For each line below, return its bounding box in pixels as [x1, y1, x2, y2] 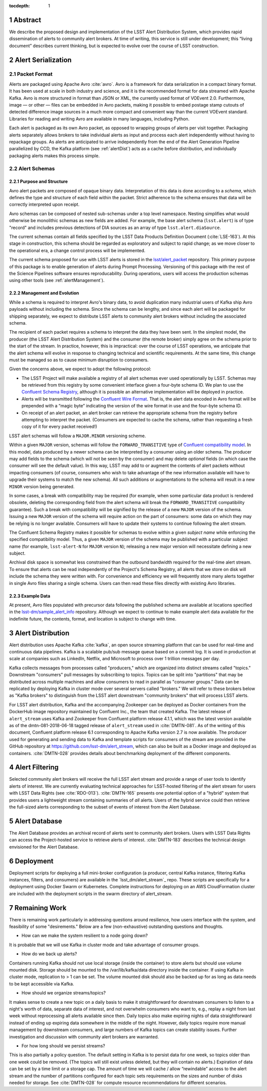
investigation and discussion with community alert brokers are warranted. [9, 1034, 159, 1039]
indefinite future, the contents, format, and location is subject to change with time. [9, 616, 177, 622]
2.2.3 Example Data [9, 593, 50, 599]
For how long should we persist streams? [21, 1042, 105, 1048]
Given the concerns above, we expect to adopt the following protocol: [9, 366, 152, 372]
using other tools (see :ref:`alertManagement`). [9, 278, 105, 284]
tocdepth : [9, 3, 30, 8]
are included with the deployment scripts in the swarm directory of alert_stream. [9, 890, 173, 897]
